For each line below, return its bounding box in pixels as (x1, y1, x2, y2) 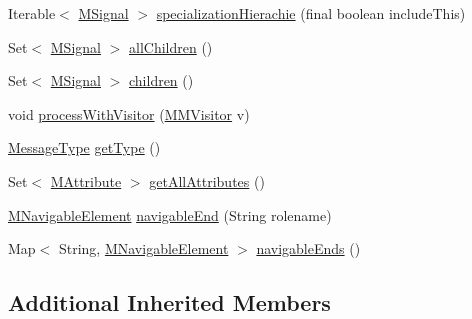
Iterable (8, 3, 56, 23)
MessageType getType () (8, 137, 161, 158)
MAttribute (50, 170, 122, 191)
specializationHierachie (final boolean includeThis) (156, 3, 466, 23)
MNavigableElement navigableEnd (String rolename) (8, 204, 332, 225)
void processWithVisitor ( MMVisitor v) (8, 103, 250, 124)
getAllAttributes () (149, 170, 265, 191)
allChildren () (128, 36, 213, 57)
